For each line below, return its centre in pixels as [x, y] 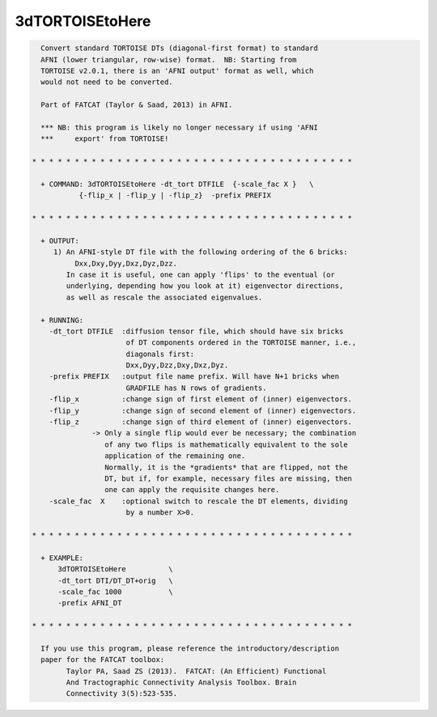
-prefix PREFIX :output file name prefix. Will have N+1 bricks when [194, 377]
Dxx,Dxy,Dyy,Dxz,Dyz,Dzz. [126, 263]
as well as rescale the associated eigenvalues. [164, 297]
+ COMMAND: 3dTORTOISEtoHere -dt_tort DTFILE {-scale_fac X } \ [177, 184]
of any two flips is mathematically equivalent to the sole [226, 444]
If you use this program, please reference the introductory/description [190, 648]
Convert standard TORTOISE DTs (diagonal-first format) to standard [180, 48]
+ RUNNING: [62, 320]
